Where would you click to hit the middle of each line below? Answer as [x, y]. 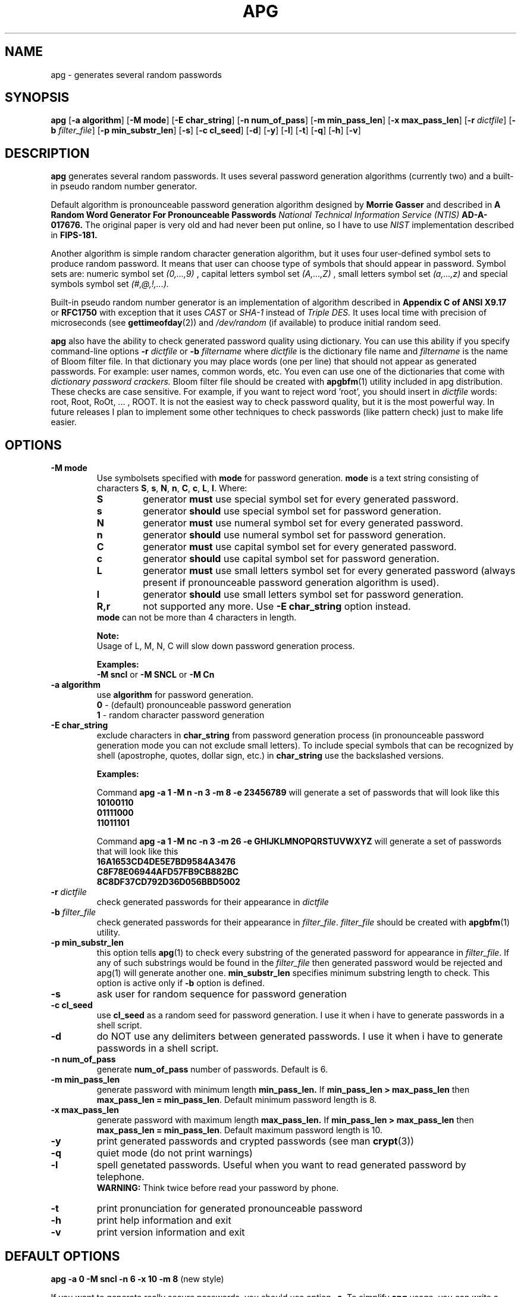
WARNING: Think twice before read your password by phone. [218, 1188]
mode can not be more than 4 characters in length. [197, 618]
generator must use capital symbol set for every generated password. [300, 547]
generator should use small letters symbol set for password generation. [303, 595]
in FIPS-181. [74, 235]
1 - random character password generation [181, 715]
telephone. [120, 1177]
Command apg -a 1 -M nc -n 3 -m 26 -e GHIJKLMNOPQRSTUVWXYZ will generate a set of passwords [299, 841]
